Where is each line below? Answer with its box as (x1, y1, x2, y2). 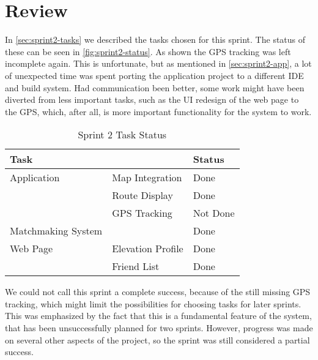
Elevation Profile (112, 241, 183, 256)
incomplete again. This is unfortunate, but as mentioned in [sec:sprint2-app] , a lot (5, 57, 312, 70)
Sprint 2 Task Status (78, 127, 167, 142)
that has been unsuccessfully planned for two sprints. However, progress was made (5, 321, 313, 334)
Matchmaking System (10, 223, 103, 238)
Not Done (193, 206, 235, 220)
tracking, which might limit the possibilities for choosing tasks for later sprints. (5, 297, 301, 310)
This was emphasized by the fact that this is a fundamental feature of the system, (5, 309, 312, 322)
